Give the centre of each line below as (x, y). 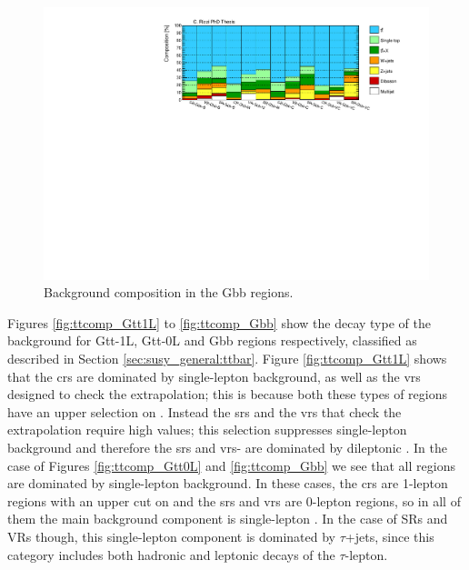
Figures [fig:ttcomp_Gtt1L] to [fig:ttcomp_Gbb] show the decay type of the (219, 322)
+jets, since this (389, 536)
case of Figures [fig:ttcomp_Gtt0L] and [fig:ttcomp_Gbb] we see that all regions (231, 465)
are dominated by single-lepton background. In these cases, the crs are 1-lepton (228, 483)
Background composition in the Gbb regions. (169, 292)
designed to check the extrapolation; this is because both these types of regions (227, 394)
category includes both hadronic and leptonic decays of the (171, 554)
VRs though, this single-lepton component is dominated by (172, 536)
